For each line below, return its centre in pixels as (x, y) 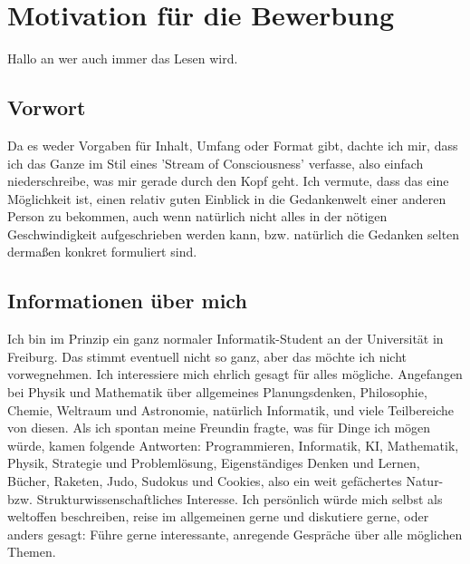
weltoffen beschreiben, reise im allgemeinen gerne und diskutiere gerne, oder (218, 516)
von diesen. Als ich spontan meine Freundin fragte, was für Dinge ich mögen (219, 428)
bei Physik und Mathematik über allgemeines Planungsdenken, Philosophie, (217, 392)
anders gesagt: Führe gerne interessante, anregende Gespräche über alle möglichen (235, 534)
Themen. (32, 552)
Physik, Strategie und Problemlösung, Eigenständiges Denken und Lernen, (214, 463)
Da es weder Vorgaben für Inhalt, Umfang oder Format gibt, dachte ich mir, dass (233, 145)
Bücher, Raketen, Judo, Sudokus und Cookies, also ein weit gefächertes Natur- (225, 481)
